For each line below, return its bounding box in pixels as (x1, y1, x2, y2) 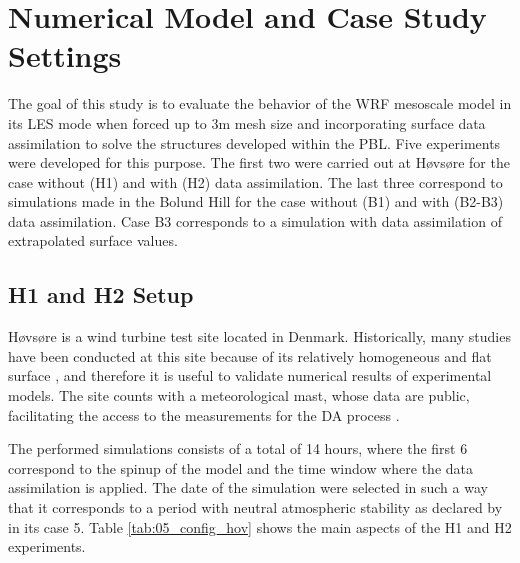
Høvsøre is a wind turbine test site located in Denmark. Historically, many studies (8, 326, 511, 347)
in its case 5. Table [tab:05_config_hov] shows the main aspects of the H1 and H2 (8, 516, 512, 537)
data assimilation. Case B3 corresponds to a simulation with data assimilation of (8, 210, 502, 231)
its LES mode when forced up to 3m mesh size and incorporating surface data (8, 112, 486, 133)
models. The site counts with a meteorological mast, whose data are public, (8, 385, 470, 406)
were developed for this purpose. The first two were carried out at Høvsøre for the (8, 152, 510, 173)
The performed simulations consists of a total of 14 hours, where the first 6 (8, 438, 468, 459)
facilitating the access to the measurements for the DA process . (8, 404, 400, 425)
